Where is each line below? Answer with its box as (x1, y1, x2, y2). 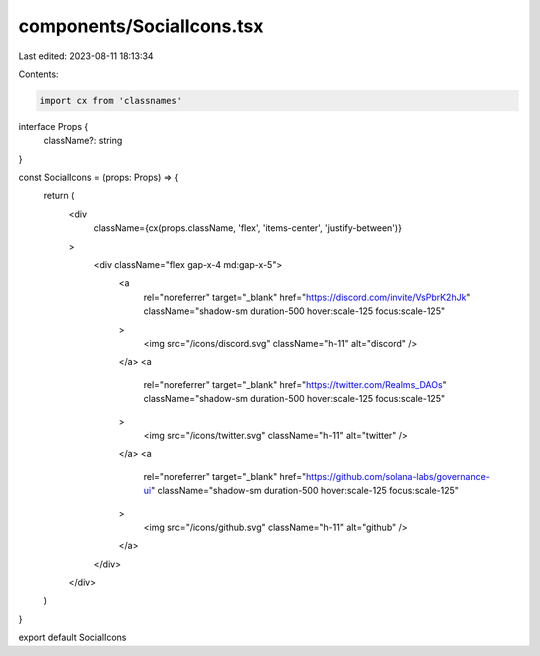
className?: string (43, 135, 123, 147)
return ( (43, 190, 75, 202)
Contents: (18, 68, 59, 80)
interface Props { (18, 120, 89, 132)
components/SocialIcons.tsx (18, 15, 264, 37)
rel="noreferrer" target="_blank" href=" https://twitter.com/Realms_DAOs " (143, 378, 447, 390)
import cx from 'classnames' (39, 95, 183, 106)
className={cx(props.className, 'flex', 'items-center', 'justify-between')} (93, 222, 402, 234)
